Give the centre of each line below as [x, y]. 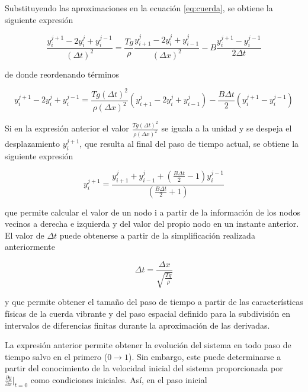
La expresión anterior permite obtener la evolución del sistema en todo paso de [148, 345]
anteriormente [30, 247]
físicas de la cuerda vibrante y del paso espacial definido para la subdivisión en [148, 313]
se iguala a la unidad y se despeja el [227, 128]
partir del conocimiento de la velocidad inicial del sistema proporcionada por [144, 368]
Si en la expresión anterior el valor [67, 128]
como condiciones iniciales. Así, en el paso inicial [119, 379]
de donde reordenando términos [62, 74]
